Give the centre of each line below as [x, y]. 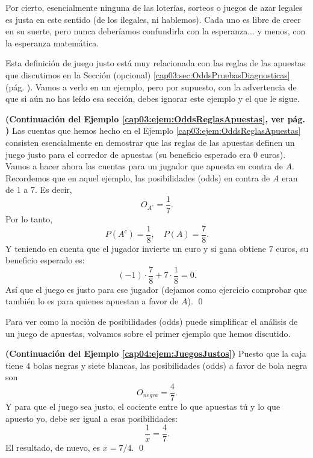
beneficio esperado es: [45, 260]
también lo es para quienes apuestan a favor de [92, 301]
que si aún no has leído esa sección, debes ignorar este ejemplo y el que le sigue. [153, 99]
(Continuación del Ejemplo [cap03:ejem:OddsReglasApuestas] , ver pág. [155, 118]
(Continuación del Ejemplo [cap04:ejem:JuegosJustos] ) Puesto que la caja [156, 353]
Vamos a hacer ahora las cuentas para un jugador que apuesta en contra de [144, 166]
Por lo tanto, [29, 218]
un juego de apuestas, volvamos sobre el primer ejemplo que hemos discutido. [148, 333]
